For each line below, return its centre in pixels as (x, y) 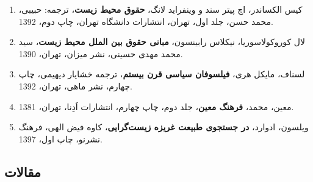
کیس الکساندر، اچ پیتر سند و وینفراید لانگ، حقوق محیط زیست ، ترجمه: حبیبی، (160, 9)
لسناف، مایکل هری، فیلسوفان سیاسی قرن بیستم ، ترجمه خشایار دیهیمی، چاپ (162, 74)
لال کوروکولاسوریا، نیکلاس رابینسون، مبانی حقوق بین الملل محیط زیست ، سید (162, 42)
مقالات (23, 171)
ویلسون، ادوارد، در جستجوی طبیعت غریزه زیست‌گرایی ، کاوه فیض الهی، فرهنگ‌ (164, 127)
